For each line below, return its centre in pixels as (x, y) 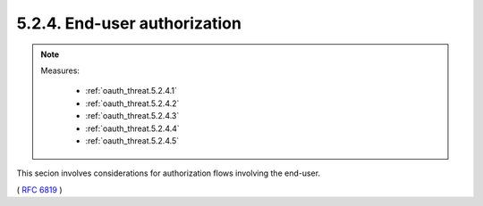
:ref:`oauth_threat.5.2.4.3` (132, 116)
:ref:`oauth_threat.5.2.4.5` (132, 140)
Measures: (60, 70)
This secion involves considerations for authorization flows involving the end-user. (169, 173)
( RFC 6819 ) (39, 190)
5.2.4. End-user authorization (129, 23)
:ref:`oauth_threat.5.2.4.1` (131, 91)
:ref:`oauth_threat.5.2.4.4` (133, 128)
